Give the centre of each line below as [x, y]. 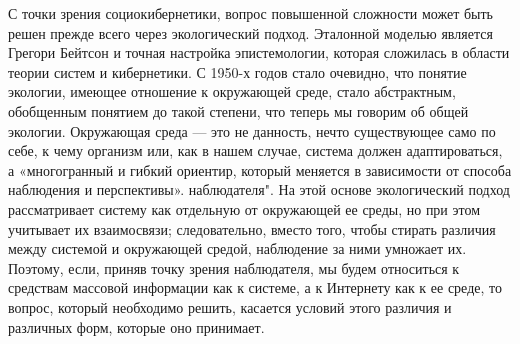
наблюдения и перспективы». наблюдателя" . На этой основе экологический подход [259, 189]
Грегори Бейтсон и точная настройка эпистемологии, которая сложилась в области [259, 52]
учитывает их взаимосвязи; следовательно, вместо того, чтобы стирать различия [252, 228]
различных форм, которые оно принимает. [136, 326]
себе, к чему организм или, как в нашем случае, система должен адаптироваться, [255, 150]
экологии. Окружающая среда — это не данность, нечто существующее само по [252, 130]
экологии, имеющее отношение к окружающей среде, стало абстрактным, [232, 91]
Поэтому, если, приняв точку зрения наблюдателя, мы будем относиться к [234, 267]
